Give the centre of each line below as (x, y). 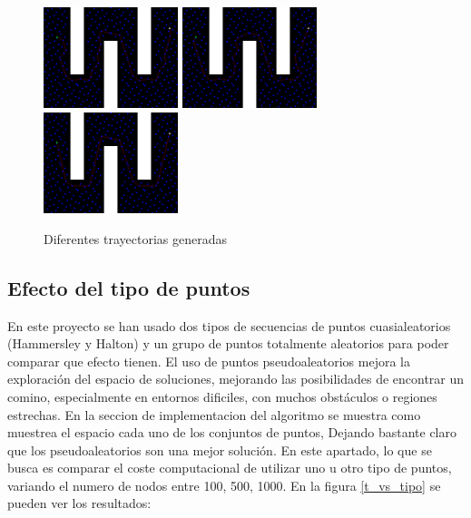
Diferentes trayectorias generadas (136, 238)
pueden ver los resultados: (79, 503)
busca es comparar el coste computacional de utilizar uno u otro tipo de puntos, (230, 468)
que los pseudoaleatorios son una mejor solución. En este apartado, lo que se (220, 450)
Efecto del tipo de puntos (129, 287)
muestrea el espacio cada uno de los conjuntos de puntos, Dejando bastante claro (232, 432)
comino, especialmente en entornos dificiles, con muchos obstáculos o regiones (222, 396)
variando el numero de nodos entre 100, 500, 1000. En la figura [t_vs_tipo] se (224, 485)
